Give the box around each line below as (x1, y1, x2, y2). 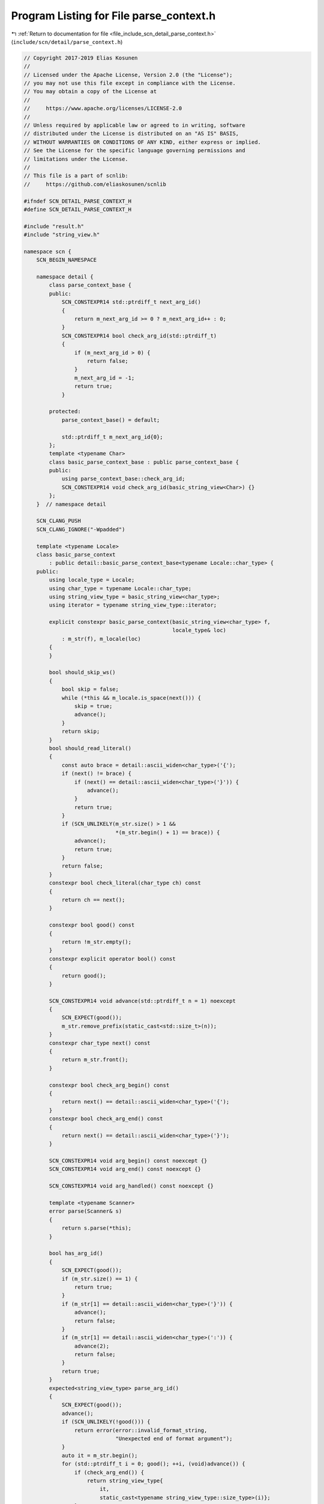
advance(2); (74, 1342, 110, 1349)
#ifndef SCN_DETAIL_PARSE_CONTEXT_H (23, 197, 132, 205)
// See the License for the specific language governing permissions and (23, 147, 245, 154)
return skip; (61, 728, 100, 735)
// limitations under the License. (23, 155, 128, 162)
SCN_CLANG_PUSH (36, 517, 81, 525)
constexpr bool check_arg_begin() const (49, 1082, 170, 1088)
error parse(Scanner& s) (49, 1208, 122, 1215)
